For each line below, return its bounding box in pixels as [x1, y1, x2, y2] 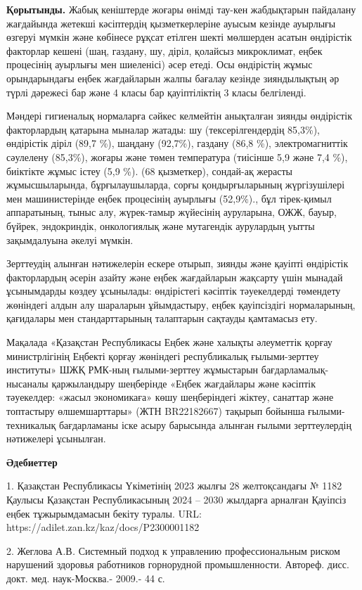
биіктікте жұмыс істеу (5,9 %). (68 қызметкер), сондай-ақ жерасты [6, 163, 293, 178]
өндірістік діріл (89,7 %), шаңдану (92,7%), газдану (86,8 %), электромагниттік [6, 136, 348, 150]
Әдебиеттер [6, 454, 58, 469]
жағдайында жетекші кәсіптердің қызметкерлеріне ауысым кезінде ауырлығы [6, 15, 336, 30]
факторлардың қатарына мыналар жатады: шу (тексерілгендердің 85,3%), [6, 122, 320, 136]
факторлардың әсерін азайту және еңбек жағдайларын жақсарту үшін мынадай [6, 269, 343, 284]
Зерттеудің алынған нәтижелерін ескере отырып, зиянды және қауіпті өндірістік [6, 256, 349, 271]
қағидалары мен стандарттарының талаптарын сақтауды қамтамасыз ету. [6, 311, 318, 326]
